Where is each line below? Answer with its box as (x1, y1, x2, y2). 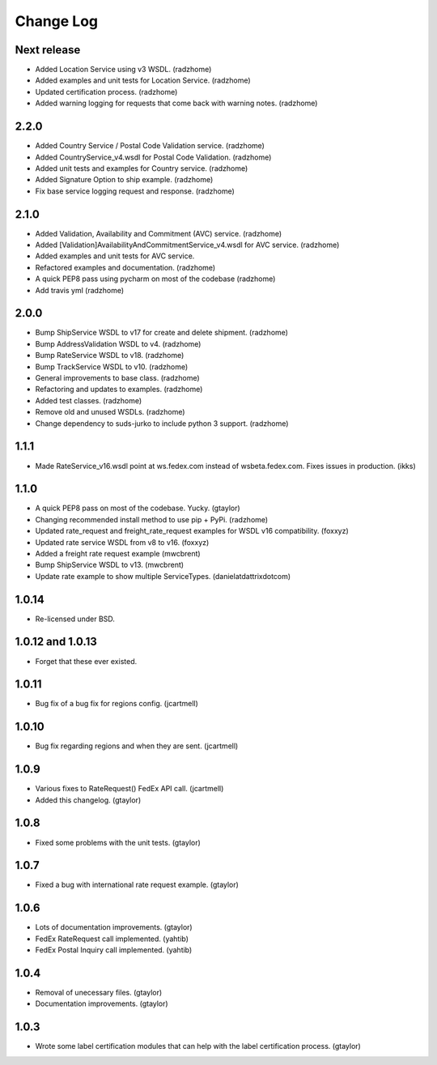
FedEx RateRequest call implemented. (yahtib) (35, 934, 189, 944)
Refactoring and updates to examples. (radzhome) (35, 385, 203, 394)
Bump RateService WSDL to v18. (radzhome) (35, 351, 185, 360)
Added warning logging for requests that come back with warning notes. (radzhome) (35, 98, 318, 109)
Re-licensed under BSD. (35, 614, 115, 624)
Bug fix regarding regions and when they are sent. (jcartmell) (35, 741, 239, 751)
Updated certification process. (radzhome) (35, 87, 178, 96)
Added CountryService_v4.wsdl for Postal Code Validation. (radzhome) (35, 152, 272, 162)
